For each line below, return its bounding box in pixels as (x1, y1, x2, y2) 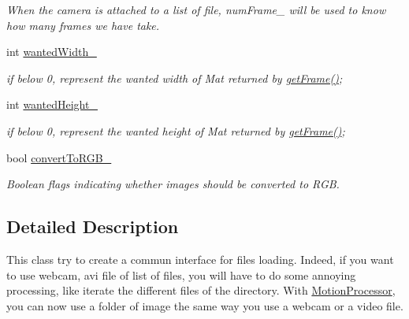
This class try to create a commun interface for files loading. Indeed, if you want (6, 250, 394, 267)
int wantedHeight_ (6, 96, 98, 113)
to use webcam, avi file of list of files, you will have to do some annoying (6, 266, 356, 283)
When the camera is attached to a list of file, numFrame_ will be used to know (6, 2, 386, 17)
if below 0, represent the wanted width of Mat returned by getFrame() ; (6, 69, 343, 86)
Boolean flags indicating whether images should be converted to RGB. (6, 176, 340, 192)
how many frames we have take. (6, 17, 160, 33)
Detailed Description (6, 214, 179, 239)
